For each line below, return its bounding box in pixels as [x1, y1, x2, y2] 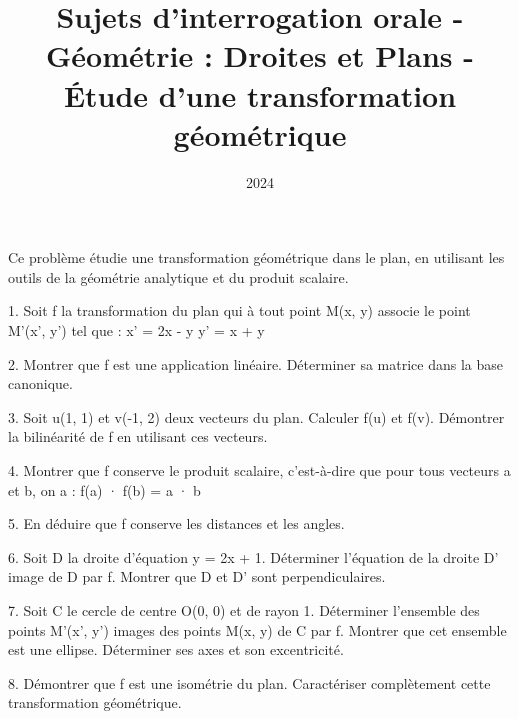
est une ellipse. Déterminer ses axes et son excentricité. [8, 639, 344, 660]
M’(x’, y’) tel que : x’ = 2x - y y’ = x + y [8, 320, 265, 341]
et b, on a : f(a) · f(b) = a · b [8, 479, 201, 500]
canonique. [8, 373, 73, 394]
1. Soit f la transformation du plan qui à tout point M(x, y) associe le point [8, 300, 471, 321]
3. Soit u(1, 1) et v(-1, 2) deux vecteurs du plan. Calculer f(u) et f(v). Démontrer [8, 406, 505, 427]
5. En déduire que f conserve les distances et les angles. [8, 513, 345, 534]
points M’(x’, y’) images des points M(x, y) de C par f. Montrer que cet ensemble [8, 619, 507, 640]
